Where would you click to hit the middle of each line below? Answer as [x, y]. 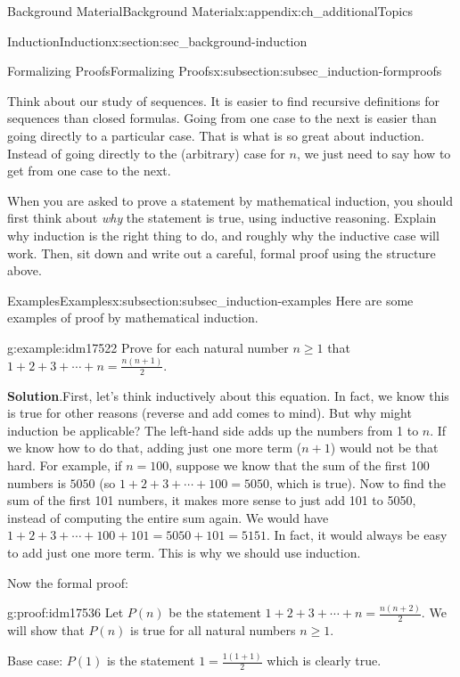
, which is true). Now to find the [357, 482]
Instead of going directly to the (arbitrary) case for [146, 153]
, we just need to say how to [374, 153]
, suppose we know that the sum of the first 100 [299, 465]
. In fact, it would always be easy [357, 535]
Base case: [35, 661]
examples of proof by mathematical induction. [133, 318]
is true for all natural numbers [213, 630]
